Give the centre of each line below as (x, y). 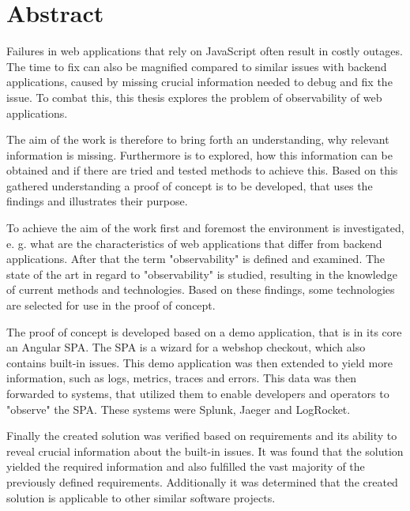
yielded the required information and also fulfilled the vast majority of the (186, 466)
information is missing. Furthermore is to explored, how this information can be (199, 154)
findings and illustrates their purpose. (97, 201)
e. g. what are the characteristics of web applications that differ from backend (194, 243)
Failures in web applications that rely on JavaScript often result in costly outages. (205, 51)
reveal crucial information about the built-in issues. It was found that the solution (205, 451)
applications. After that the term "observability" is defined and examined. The (196, 259)
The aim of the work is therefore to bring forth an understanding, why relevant (198, 139)
